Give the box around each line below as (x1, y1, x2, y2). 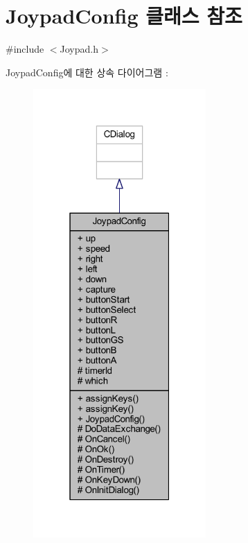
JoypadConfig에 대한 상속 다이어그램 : (6, 64, 168, 79)
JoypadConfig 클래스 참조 (6, 1, 242, 30)
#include (6, 42, 44, 56)
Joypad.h (60, 42, 99, 56)
